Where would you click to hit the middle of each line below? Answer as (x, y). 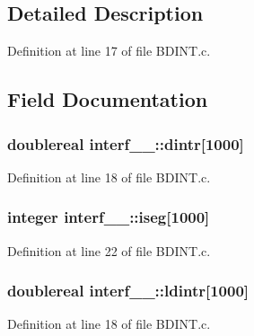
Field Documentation (108, 99)
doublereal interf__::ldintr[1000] (128, 291)
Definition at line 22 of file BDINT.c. (109, 250)
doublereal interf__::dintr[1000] (126, 143)
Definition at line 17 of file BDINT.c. (109, 51)
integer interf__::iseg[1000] (109, 217)
